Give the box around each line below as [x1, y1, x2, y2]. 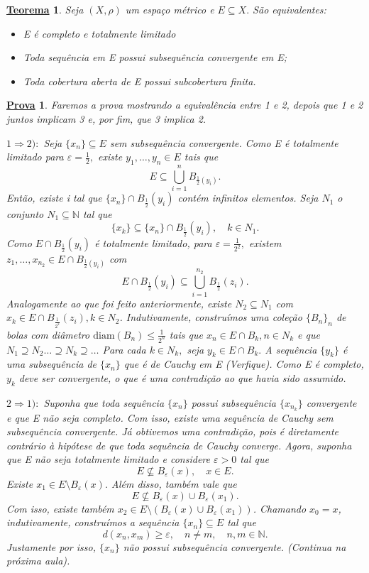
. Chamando [253, 501, 307, 515]
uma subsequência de [6, 356, 97, 371]
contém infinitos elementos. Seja [177, 190, 319, 205]
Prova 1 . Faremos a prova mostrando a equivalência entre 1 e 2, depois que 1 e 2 [6, 97, 363, 112]
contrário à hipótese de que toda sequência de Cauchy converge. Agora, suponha [6, 437, 352, 452]
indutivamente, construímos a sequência [6, 515, 180, 530]
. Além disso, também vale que [104, 476, 237, 491]
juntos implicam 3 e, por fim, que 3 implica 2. [6, 111, 206, 126]
